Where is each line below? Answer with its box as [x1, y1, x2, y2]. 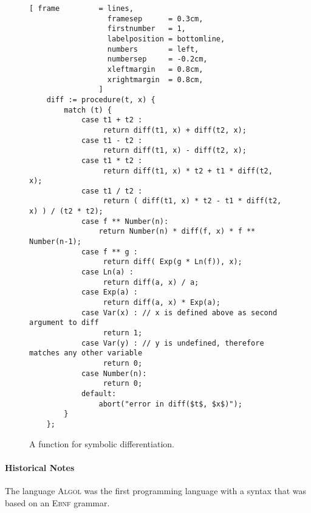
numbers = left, [107, 44, 199, 54]
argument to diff [29, 318, 99, 327]
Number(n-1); [29, 237, 81, 246]
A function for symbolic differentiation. [29, 437, 174, 450]
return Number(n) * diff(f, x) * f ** [98, 227, 256, 236]
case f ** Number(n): [81, 217, 169, 226]
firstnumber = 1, [107, 24, 186, 33]
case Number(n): [81, 369, 147, 378]
